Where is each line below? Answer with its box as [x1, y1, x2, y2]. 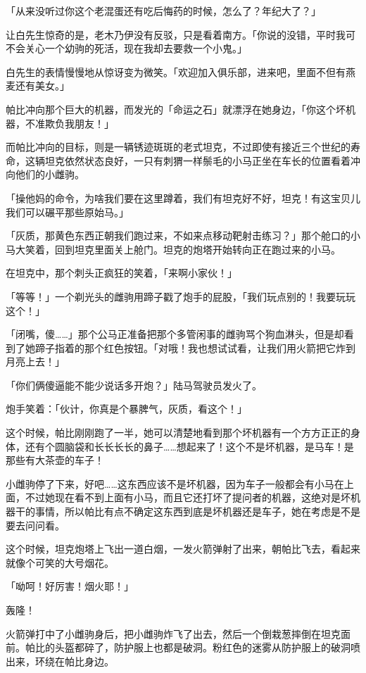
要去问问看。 [6, 517, 65, 532]
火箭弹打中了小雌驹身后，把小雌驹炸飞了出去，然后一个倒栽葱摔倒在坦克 [6, 626, 341, 641]
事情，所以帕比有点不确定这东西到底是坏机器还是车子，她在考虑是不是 [34, 504, 360, 519]
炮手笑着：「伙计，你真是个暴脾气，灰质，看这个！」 [6, 401, 247, 416]
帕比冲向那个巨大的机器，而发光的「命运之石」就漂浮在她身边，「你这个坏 [6, 101, 346, 116]
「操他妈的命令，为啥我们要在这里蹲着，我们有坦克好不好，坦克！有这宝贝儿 [6, 190, 360, 205]
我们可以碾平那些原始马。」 [6, 204, 129, 219]
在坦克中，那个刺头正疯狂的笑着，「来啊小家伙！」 [6, 265, 237, 280]
